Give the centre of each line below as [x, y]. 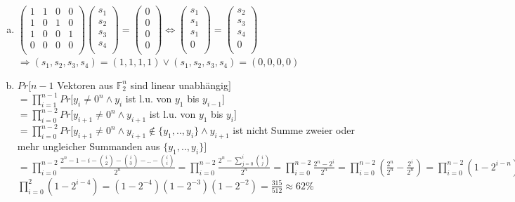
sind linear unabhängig [180, 85]
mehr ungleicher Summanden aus [89, 146]
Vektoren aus [85, 85]
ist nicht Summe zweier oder [294, 130]
